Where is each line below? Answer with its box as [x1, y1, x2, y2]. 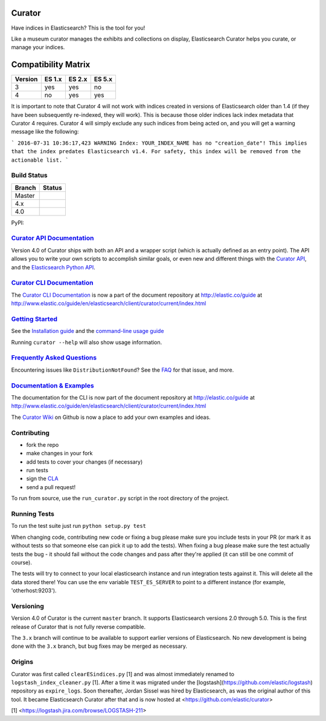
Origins [11, 657, 33, 666]
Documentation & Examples [11, 381, 94, 390]
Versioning [11, 602, 45, 610]
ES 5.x [94, 75, 113, 84]
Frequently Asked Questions [11, 354, 97, 362]
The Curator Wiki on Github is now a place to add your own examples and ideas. [11, 413, 211, 421]
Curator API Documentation [11, 234, 94, 242]
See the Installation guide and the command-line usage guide [11, 328, 164, 335]
